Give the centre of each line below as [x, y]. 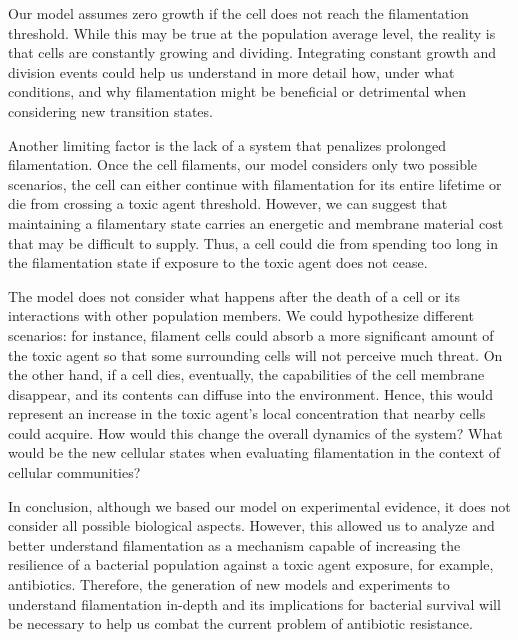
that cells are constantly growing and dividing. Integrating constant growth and [252, 52]
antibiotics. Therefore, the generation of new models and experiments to [229, 584]
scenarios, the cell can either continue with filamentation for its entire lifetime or [255, 183]
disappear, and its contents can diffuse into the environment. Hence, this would [251, 393]
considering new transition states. [110, 110]
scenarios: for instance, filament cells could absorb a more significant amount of [251, 334]
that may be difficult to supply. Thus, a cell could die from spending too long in [253, 242]
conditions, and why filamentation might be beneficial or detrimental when [237, 91]
